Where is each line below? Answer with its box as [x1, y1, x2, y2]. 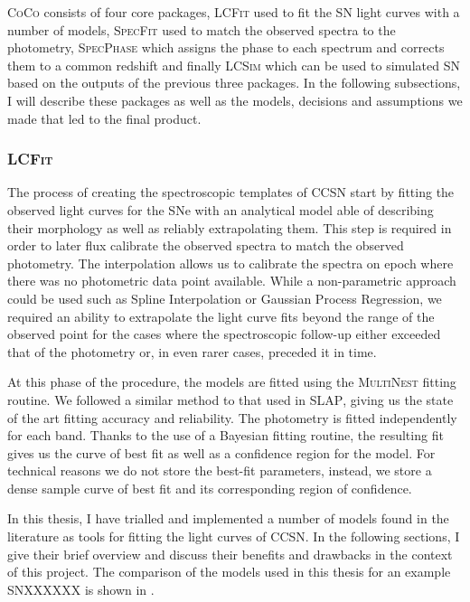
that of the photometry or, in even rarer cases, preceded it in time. [7, 342, 377, 361]
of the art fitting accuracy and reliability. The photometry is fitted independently [7, 408, 457, 427]
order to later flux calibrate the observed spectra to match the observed [7, 236, 404, 255]
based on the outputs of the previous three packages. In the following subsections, [7, 73, 461, 92]
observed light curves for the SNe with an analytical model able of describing [7, 200, 434, 219]
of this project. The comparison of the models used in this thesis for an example [7, 562, 451, 581]
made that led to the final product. [7, 108, 202, 127]
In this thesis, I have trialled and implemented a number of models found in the [7, 509, 449, 528]
